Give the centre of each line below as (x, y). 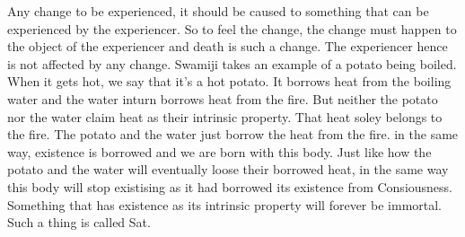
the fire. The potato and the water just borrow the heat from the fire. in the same (233, 134)
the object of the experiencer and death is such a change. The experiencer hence (228, 46)
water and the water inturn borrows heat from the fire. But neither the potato (223, 98)
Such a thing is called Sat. (79, 222)
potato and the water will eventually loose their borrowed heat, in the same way (228, 169)
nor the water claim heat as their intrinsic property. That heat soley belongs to (225, 116)
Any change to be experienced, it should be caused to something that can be (218, 11)
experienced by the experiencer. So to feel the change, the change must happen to (232, 28)
